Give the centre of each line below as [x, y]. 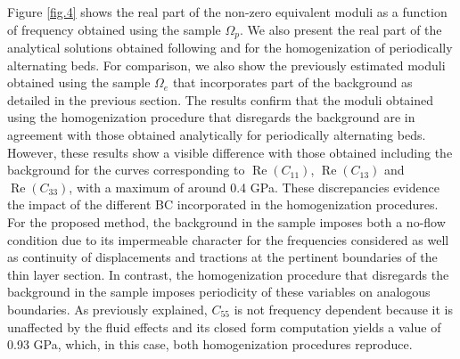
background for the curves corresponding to [126, 170]
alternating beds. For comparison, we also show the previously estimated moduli [226, 65]
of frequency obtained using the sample [114, 29]
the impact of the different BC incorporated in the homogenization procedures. [223, 204]
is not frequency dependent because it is [343, 309]
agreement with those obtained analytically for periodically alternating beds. [217, 135]
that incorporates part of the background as [292, 82]
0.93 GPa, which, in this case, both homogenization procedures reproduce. [210, 344]
